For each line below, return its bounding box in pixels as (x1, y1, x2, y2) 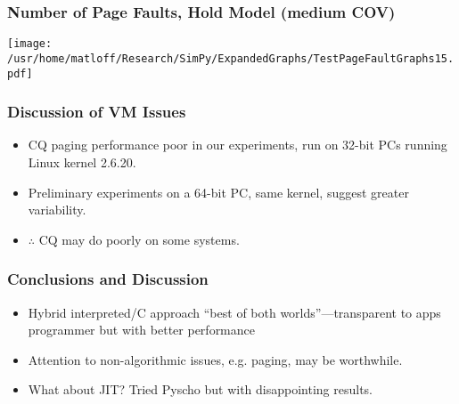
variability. (28, 200, 86, 219)
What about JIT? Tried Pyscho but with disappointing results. (28, 380, 373, 399)
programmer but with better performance (28, 320, 255, 339)
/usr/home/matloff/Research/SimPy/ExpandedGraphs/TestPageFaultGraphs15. (7, 52, 455, 65)
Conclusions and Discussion (7, 268, 209, 290)
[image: (7, 37, 53, 51)
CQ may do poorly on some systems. (38, 230, 240, 248)
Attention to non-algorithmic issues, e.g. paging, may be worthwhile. (28, 350, 403, 368)
